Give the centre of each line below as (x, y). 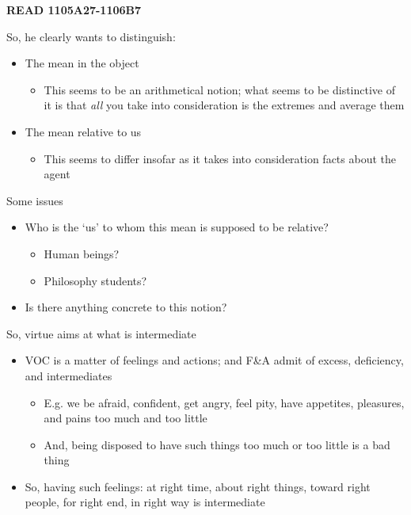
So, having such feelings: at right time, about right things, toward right (198, 486)
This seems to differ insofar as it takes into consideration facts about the (220, 158)
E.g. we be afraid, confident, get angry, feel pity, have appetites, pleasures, (224, 402)
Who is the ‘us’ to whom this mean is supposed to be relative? (177, 227)
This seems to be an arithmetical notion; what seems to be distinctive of (219, 89)
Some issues (35, 200)
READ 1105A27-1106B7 (74, 10)
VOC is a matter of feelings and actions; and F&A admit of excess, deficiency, (214, 360)
